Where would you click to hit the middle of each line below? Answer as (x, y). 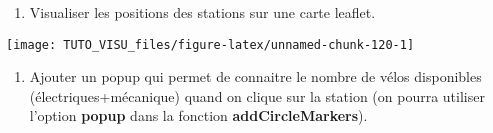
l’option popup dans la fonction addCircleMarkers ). (198, 115)
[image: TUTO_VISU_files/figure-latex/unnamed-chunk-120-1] (210, 44)
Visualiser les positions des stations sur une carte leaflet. (202, 12)
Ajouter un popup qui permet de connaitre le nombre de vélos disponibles (255, 76)
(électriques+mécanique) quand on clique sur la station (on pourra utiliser (257, 95)
